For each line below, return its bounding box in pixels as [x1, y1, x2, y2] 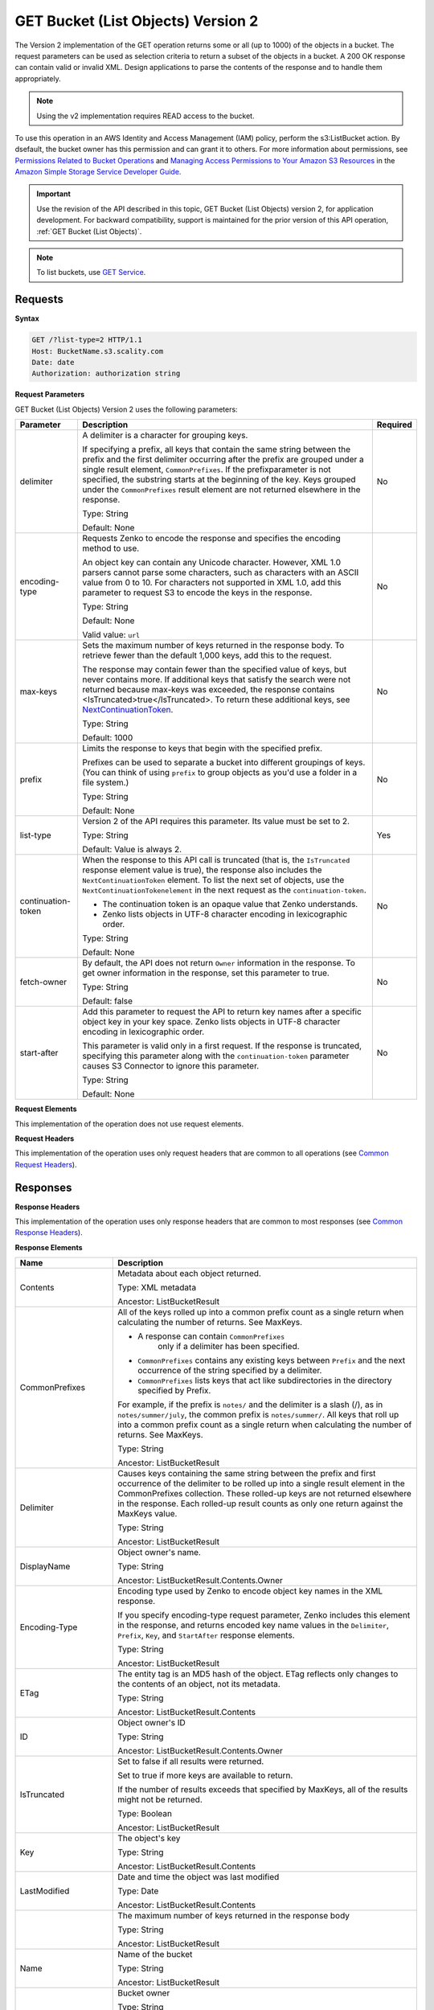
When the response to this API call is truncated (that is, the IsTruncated [82, 855, 350, 866]
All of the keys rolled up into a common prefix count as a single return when [117, 1306, 404, 1318]
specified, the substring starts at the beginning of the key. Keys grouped [82, 474, 357, 486]
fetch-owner [19, 977, 68, 988]
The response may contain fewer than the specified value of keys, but [82, 664, 347, 675]
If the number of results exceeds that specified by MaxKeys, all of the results [117, 1784, 408, 1795]
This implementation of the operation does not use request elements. [14, 1118, 244, 1129]
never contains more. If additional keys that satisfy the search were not [82, 674, 351, 685]
